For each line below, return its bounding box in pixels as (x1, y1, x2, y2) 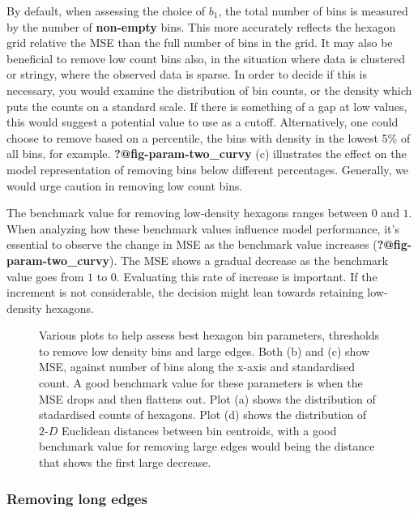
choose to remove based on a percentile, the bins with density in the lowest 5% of (6, 129, 411, 146)
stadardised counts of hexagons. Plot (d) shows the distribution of (39, 406, 367, 423)
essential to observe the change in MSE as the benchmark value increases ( (6, 236, 377, 253)
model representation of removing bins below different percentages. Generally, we (6, 160, 408, 177)
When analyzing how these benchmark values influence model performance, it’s (6, 220, 399, 237)
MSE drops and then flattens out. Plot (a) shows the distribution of (39, 390, 376, 407)
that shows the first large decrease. (39, 454, 211, 471)
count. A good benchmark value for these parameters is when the (39, 374, 363, 391)
